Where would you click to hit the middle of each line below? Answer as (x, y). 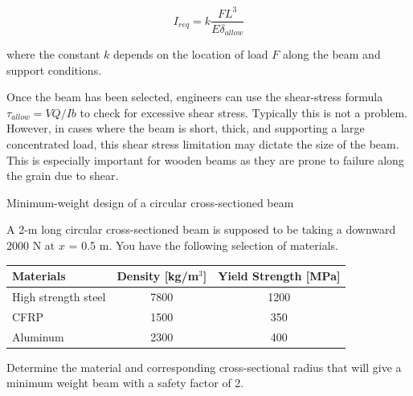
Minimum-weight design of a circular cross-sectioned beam (150, 202)
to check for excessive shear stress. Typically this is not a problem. (243, 112)
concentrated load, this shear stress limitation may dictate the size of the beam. (203, 143)
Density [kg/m (158, 276)
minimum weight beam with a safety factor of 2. (125, 383)
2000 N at (31, 245)
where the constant (53, 54)
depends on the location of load (191, 54)
